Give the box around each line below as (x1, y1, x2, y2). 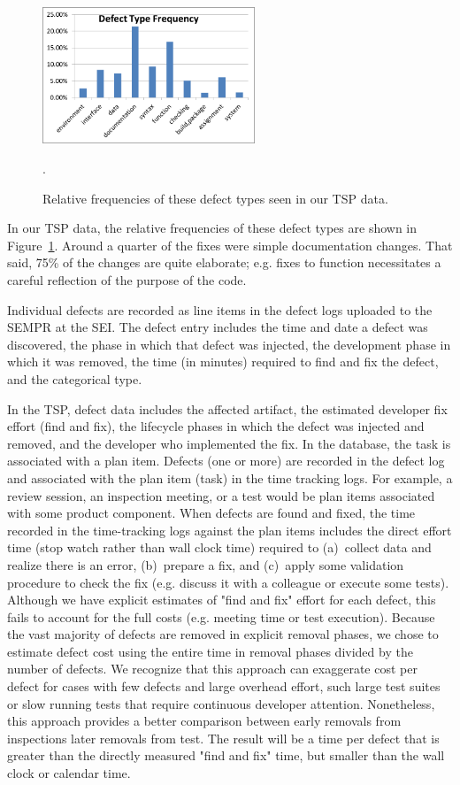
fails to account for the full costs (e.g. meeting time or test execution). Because (7, 607, 435, 626)
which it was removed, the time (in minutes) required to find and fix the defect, (7, 352, 439, 371)
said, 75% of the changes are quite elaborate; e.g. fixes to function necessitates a (7, 253, 441, 272)
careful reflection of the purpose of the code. (7, 271, 247, 289)
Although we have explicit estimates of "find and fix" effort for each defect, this (7, 590, 436, 609)
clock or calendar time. (7, 764, 131, 782)
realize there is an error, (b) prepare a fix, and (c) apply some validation (7, 555, 404, 573)
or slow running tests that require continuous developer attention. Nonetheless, (7, 694, 435, 712)
